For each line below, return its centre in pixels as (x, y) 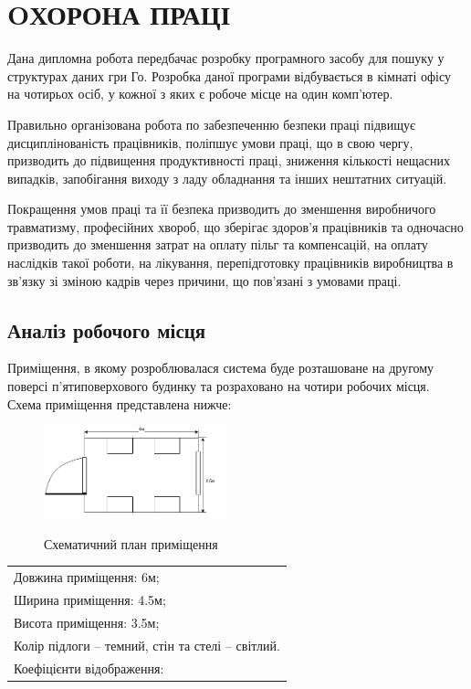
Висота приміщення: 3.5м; (87, 622)
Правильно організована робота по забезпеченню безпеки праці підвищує (211, 124)
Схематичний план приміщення (131, 543)
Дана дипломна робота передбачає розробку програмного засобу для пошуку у (226, 58)
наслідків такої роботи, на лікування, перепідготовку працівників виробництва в (230, 263)
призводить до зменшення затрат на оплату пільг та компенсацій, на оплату (218, 244)
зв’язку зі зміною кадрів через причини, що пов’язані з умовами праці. (204, 280)
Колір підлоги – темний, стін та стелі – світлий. (147, 645)
